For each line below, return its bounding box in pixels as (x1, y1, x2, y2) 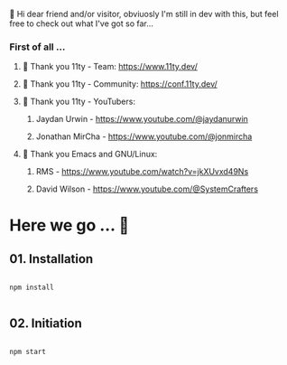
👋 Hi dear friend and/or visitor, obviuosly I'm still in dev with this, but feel (9, 9, 279, 19)
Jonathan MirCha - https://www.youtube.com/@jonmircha (35, 131, 253, 142)
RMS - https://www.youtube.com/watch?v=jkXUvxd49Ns (35, 166, 249, 177)
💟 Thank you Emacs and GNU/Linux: (22, 149, 158, 160)
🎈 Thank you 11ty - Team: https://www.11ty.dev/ (22, 61, 199, 72)
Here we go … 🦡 (9, 215, 130, 236)
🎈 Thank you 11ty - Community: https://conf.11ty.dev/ (22, 79, 218, 89)
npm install (9, 283, 54, 293)
